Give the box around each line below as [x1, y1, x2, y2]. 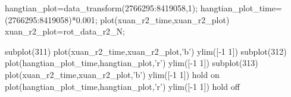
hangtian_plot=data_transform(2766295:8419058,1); [5, 2, 198, 14]
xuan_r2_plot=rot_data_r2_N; [5, 25, 126, 37]
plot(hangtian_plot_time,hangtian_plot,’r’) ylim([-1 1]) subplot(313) [5, 57, 258, 69]
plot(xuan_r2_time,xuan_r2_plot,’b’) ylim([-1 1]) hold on [5, 68, 220, 80]
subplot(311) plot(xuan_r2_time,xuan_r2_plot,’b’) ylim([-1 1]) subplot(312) [5, 45, 287, 57]
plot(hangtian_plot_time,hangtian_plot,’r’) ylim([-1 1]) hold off [5, 80, 240, 92]
